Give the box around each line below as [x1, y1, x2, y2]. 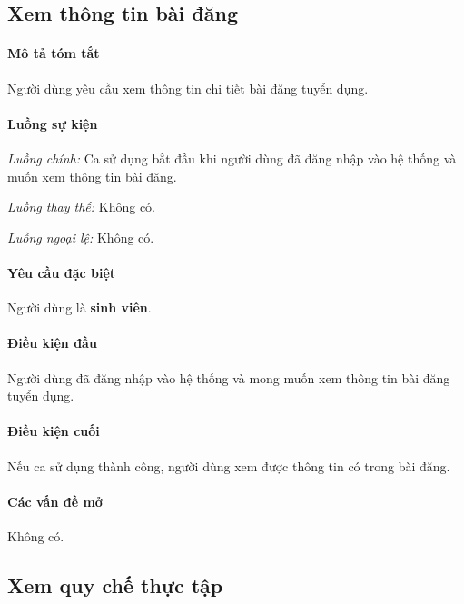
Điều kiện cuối [7, 421, 100, 441]
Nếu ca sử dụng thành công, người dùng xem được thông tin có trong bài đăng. [7, 456, 450, 475]
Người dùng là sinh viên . [7, 298, 152, 317]
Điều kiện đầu [7, 333, 97, 352]
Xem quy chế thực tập [7, 570, 223, 599]
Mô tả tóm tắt [7, 44, 100, 63]
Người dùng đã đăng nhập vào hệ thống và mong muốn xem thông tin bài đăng [7, 368, 450, 387]
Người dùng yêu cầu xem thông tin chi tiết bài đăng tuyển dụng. [7, 78, 369, 97]
